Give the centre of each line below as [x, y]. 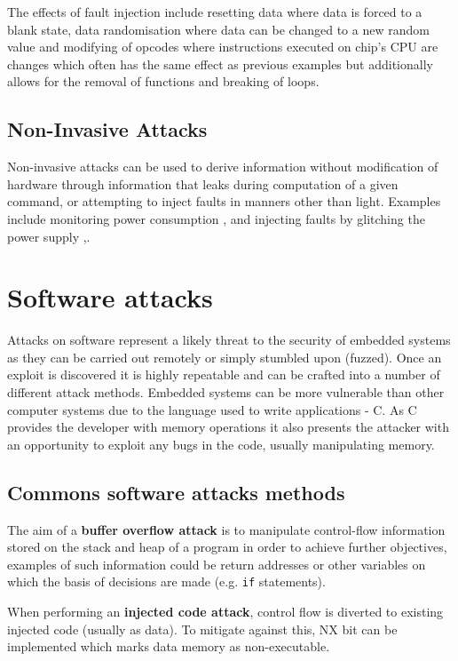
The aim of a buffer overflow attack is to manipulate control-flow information [226, 529]
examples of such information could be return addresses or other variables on [217, 564]
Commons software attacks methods [176, 492]
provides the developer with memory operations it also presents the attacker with [228, 427]
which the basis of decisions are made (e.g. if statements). [166, 581]
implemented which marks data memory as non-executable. [169, 646]
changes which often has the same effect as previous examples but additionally [220, 64]
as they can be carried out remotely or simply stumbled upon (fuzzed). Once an [225, 357]
